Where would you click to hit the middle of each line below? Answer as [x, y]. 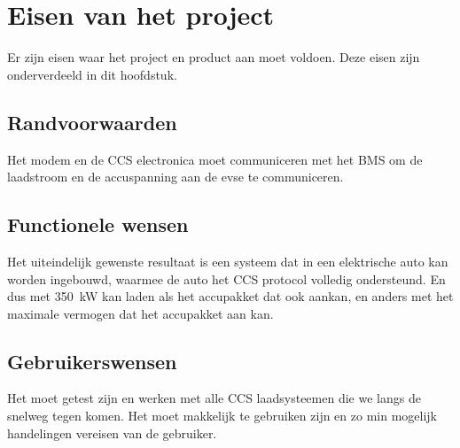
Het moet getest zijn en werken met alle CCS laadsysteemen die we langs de [214, 398]
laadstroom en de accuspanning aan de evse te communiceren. [175, 177]
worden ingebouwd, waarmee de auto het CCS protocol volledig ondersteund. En [226, 278]
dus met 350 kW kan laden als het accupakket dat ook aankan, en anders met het [230, 296]
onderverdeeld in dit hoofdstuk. [92, 74]
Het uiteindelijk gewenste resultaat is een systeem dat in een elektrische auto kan [228, 261]
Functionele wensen [98, 224]
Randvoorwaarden [92, 122]
